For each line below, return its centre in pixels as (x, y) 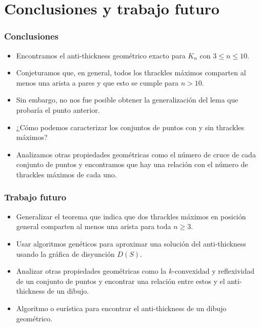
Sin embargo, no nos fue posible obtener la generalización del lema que (127, 100)
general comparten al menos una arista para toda (94, 226)
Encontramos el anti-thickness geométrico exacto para (101, 55)
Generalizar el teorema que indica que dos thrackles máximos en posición (131, 216)
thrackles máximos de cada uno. (66, 174)
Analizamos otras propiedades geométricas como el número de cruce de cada (136, 154)
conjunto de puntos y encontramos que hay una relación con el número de (132, 164)
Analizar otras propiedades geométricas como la (91, 271)
